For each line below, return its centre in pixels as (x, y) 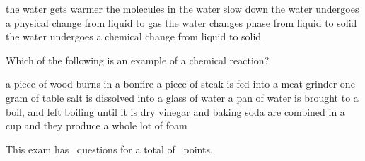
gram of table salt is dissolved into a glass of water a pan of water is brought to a (182, 97)
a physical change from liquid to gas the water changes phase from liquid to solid (181, 22)
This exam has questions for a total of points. (109, 149)
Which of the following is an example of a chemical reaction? (138, 60)
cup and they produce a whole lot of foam (97, 125)
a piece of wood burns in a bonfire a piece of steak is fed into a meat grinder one (180, 84)
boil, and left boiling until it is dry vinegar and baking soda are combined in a (175, 111)
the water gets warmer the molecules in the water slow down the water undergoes (182, 8)
